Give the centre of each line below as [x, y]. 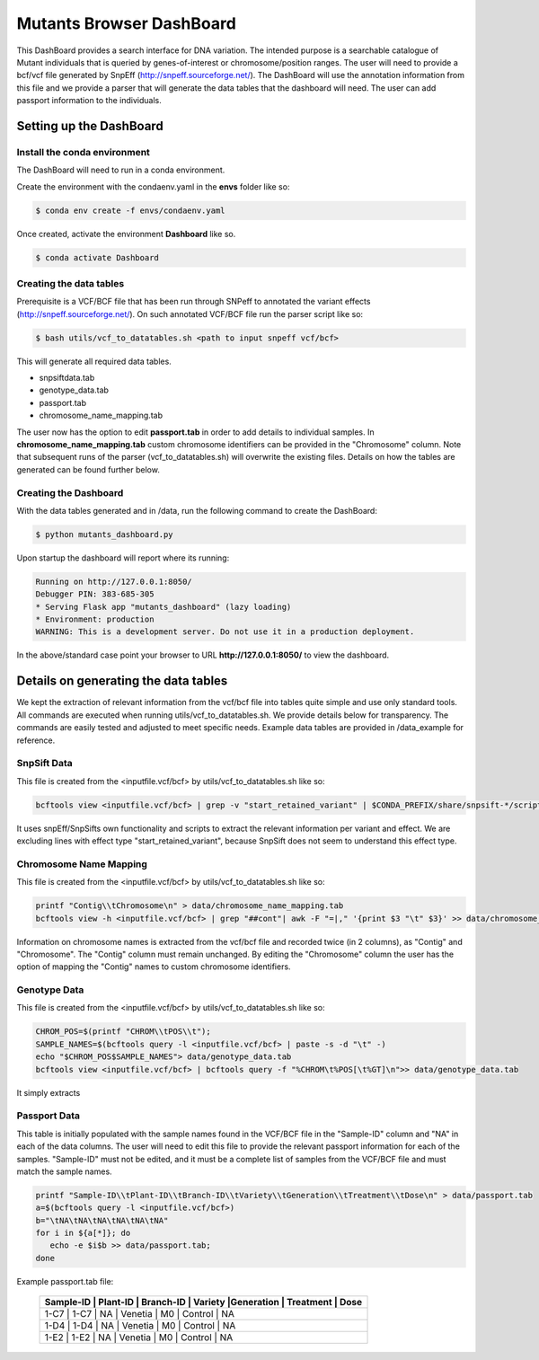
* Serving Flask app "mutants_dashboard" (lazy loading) [163, 607]
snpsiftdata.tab [67, 378]
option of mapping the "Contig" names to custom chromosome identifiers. [154, 967]
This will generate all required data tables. [94, 361]
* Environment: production [95, 619]
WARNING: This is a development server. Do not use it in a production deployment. [225, 632]
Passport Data [49, 1116]
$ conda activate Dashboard [97, 257]
